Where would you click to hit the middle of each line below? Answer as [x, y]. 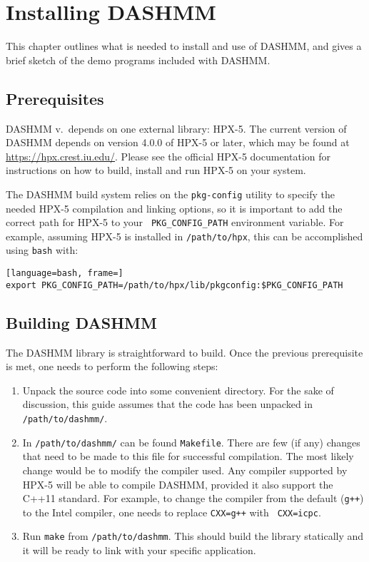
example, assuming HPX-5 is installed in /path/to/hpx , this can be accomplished [184, 236]
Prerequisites [55, 98]
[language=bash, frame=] [65, 274]
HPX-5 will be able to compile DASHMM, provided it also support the [178, 484]
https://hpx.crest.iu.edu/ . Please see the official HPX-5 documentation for [168, 156]
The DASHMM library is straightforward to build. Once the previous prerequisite [184, 352]
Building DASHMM [81, 322]
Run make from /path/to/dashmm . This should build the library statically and [193, 536]
